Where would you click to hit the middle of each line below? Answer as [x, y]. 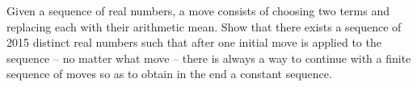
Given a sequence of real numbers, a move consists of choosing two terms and [198, 10]
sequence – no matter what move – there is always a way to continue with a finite [209, 58]
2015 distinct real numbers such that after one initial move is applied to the [194, 42]
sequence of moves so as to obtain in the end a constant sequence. [169, 74]
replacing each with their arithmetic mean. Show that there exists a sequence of [204, 26]
